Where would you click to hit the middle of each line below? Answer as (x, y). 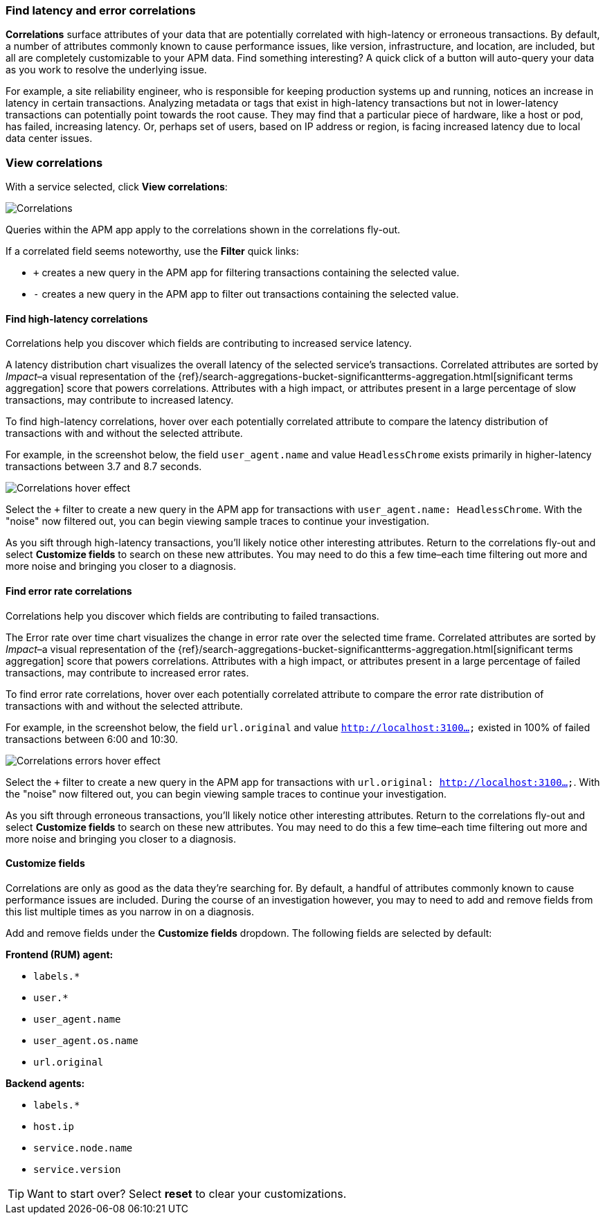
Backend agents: (45, 1083)
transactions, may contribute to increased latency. (120, 400)
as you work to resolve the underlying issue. (106, 70)
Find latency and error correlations (101, 10)
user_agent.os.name (86, 1040)
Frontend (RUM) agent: (60, 954)
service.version (77, 1169)
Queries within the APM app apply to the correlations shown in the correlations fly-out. (203, 230)
